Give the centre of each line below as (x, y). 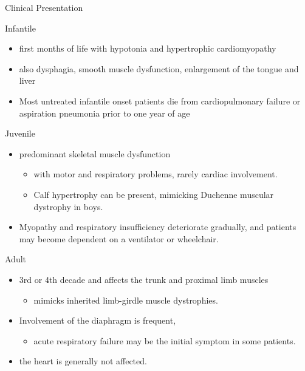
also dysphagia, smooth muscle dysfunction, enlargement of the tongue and (159, 68)
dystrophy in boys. (68, 206)
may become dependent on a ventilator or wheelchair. (119, 238)
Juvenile (20, 133)
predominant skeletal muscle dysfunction (95, 153)
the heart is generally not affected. (83, 361)
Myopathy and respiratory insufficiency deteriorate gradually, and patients (158, 227)
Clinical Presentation (44, 7)
